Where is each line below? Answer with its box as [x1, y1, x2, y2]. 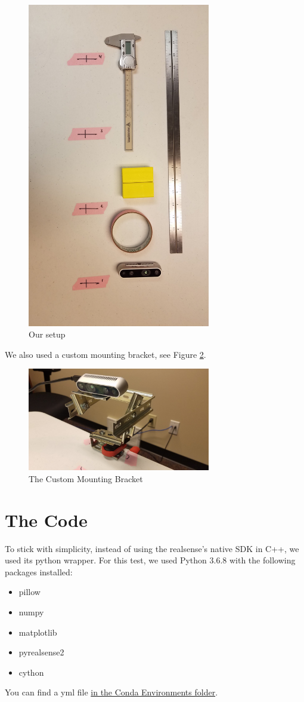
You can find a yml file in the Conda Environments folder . [5, 686, 218, 698]
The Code [5, 507, 88, 532]
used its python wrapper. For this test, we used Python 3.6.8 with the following [5, 554, 296, 566]
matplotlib [18, 626, 57, 638]
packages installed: [5, 565, 73, 578]
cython [18, 666, 44, 678]
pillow [18, 585, 41, 598]
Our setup [29, 328, 66, 341]
